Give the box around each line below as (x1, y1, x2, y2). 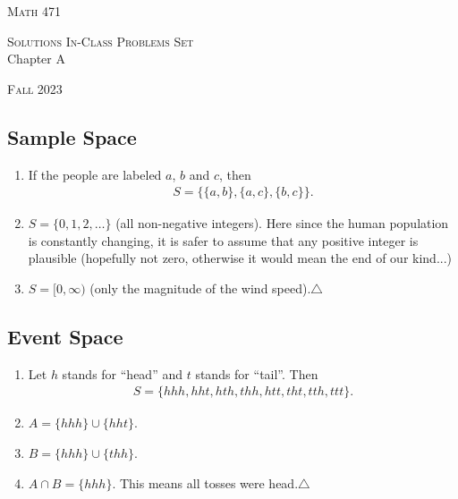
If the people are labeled (28, 165, 162, 183)
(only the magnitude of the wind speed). (89, 278, 311, 297)
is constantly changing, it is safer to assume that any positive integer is (28, 231, 419, 249)
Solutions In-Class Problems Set (7, 31, 194, 50)
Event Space (7, 322, 123, 350)
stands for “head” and (62, 364, 182, 383)
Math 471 (7, 2, 61, 20)
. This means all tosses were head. (112, 473, 299, 492)
